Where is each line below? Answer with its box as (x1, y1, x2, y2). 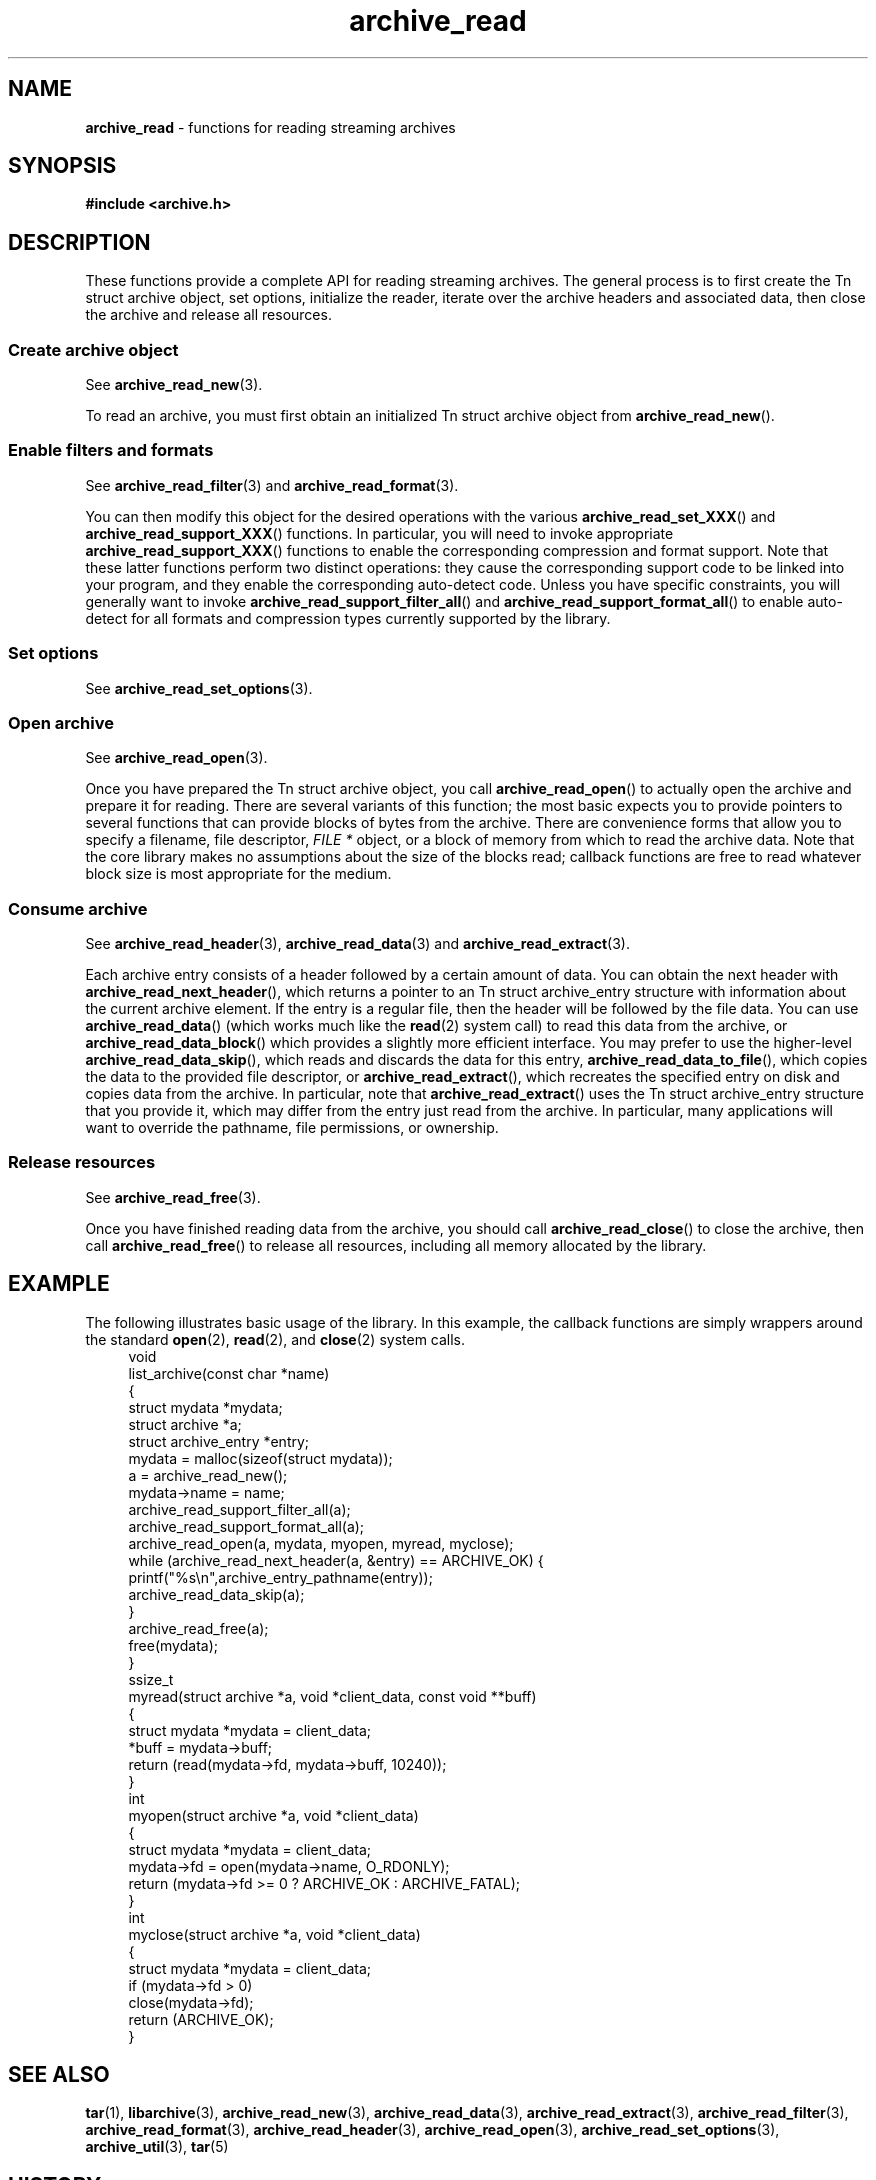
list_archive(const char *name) (128, 1364, 330, 1382)
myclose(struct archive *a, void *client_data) (128, 1925, 421, 1943)
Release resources (8, 1152, 156, 1173)
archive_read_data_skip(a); (128, 1585, 305, 1603)
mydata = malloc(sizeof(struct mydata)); (128, 1449, 393, 1467)
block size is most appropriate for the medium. (85, 865, 392, 883)
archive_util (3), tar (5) (85, 2138, 229, 2156)
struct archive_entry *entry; (128, 1432, 310, 1450)
